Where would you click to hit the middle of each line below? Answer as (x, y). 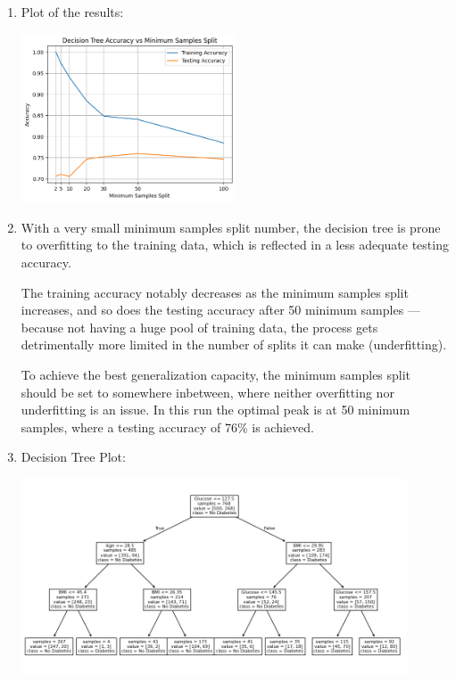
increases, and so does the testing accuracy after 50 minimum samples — (220, 310)
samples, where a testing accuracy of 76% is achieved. (167, 427)
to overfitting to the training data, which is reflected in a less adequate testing (235, 245)
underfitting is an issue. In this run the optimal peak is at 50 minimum (216, 410)
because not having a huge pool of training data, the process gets (199, 327)
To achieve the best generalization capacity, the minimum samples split (216, 374)
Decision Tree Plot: (73, 457)
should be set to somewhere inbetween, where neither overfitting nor (207, 392)
